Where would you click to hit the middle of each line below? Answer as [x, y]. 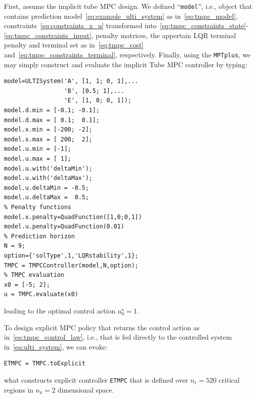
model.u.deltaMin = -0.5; [46, 188]
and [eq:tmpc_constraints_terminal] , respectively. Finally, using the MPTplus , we [127, 55]
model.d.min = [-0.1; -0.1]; [52, 111]
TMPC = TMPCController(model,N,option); [71, 265]
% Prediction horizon [40, 236]
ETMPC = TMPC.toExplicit [45, 364]
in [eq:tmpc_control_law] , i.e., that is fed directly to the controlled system [118, 337]
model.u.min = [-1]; [38, 149]
